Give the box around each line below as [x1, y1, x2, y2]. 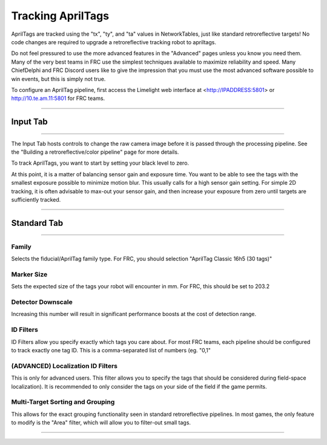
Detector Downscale [11, 298, 73, 306]
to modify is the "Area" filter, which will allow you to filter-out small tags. [11, 419, 191, 426]
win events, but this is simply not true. [11, 75, 106, 82]
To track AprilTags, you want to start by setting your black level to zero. [11, 159, 190, 166]
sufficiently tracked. [11, 196, 61, 203]
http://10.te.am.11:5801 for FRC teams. [11, 94, 105, 102]
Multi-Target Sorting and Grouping [11, 398, 115, 406]
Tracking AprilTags [11, 9, 109, 22]
